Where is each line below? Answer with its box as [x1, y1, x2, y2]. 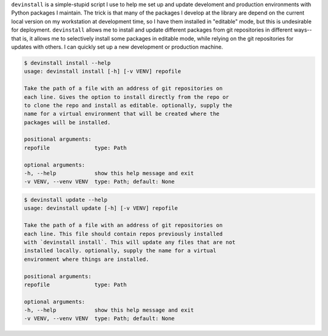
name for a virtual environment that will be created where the [24, 110, 220, 118]
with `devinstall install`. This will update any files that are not [24, 238, 236, 246]
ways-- [293, 26, 312, 33]
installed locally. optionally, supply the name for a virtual [24, 247, 217, 254]
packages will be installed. [24, 119, 111, 126]
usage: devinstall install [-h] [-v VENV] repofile [24, 68, 182, 75]
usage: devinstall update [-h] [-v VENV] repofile [24, 205, 179, 212]
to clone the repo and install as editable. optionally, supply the [24, 102, 233, 109]
